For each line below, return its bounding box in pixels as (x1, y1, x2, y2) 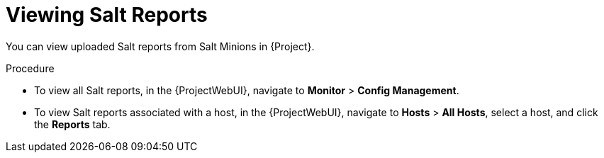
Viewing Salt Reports (6, 3, 208, 27)
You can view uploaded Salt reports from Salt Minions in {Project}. (6, 40, 315, 52)
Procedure (6, 62, 55, 74)
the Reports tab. (34, 118, 111, 130)
